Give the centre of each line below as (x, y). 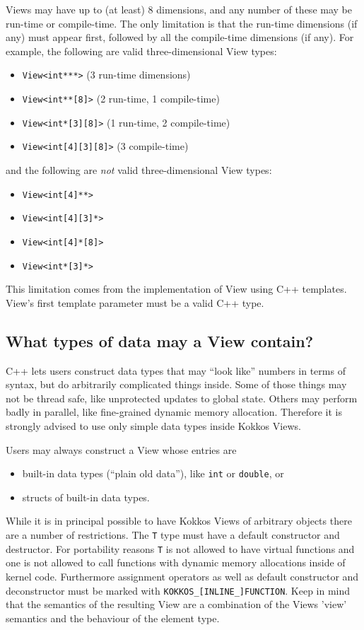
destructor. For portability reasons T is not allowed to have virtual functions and (180, 548)
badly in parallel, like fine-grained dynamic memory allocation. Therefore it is (174, 412)
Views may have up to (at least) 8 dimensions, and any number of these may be (179, 9)
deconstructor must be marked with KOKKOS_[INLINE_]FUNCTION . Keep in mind (178, 590)
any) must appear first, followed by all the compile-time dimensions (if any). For (180, 37)
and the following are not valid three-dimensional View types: (139, 170)
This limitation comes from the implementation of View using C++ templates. (176, 289)
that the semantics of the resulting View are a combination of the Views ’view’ (176, 604)
